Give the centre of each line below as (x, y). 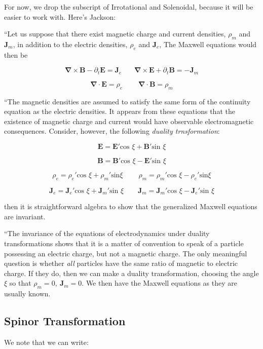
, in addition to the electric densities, (70, 44)
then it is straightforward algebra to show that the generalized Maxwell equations (131, 206)
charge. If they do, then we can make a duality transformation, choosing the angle (131, 273)
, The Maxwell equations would (208, 44)
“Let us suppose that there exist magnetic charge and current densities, (115, 34)
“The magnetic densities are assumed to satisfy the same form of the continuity (127, 101)
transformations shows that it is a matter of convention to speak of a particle (124, 243)
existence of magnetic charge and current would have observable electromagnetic (129, 121)
